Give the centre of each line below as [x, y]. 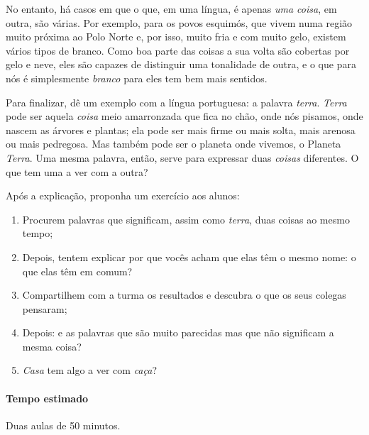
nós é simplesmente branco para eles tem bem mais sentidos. [137, 78]
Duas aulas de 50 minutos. [63, 425]
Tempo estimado [47, 398]
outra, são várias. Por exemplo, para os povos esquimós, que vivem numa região [179, 22]
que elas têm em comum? [77, 271]
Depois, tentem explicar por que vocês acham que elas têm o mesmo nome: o [189, 257]
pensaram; [45, 308]
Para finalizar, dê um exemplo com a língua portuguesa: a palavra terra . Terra [176, 102]
